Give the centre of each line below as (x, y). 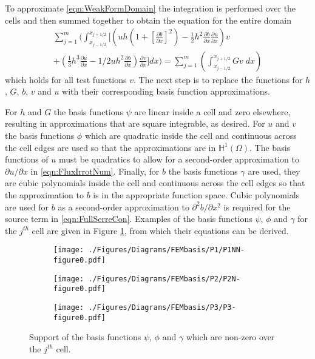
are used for (27, 206)
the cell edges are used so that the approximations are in (110, 147)
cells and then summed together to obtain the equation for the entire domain (148, 20)
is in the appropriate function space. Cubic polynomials (196, 195)
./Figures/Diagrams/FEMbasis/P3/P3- (162, 308)
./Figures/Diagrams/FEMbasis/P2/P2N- (164, 279)
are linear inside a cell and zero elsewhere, (212, 111)
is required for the (257, 206)
